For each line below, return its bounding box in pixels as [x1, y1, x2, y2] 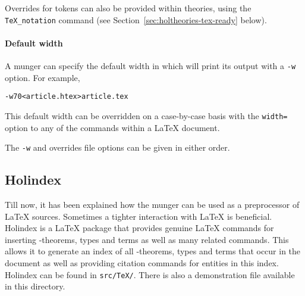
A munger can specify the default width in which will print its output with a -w [5, 60, 296, 72]
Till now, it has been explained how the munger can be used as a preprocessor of [5, 198, 300, 211]
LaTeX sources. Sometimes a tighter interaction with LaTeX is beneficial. [5, 210, 272, 222]
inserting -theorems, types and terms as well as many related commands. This [5, 233, 289, 245]
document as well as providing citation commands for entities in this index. [5, 257, 279, 269]
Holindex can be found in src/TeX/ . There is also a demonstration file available [5, 268, 295, 281]
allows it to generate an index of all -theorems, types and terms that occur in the [5, 245, 301, 257]
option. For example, [5, 71, 80, 83]
